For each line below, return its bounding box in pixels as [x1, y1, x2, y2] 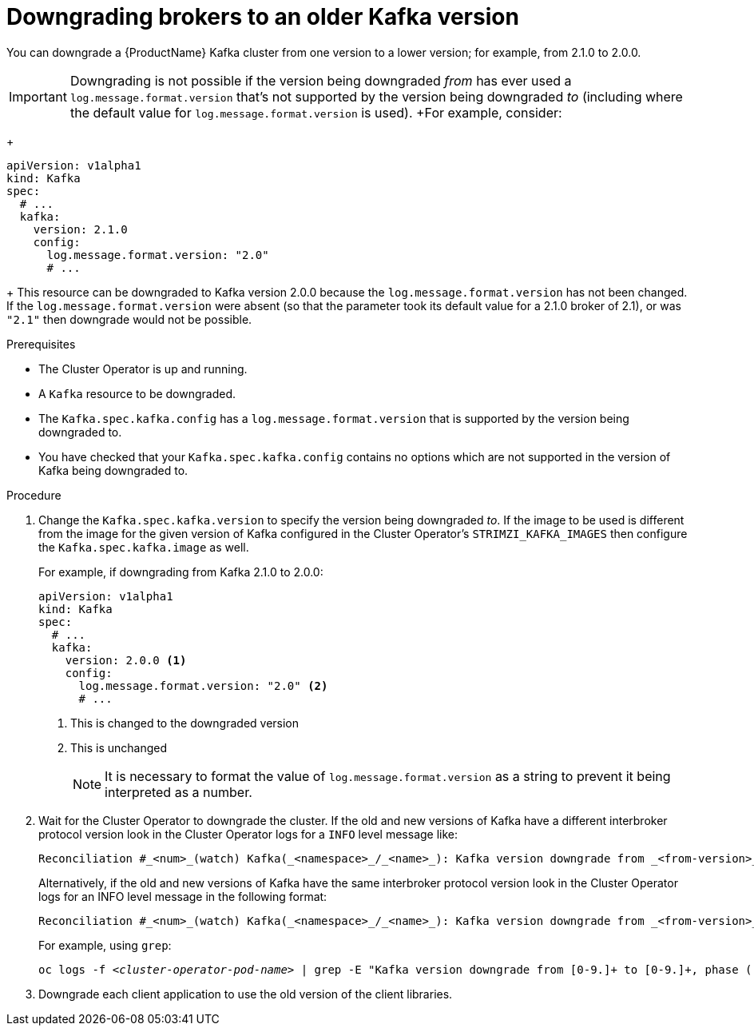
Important [9, 88, 67, 105]
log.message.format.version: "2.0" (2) [78, 679, 328, 692]
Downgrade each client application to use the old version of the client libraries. [38, 986, 453, 1001]
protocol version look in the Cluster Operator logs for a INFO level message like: [38, 827, 458, 841]
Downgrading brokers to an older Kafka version [6, 3, 519, 30]
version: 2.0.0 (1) [65, 653, 187, 667]
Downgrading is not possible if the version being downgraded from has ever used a [69, 72, 572, 89]
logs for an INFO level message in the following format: [38, 889, 327, 903]
